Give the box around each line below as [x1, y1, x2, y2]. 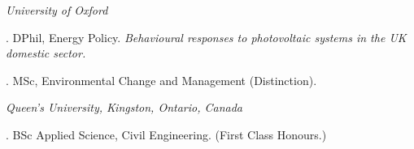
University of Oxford [6, 2, 108, 18]
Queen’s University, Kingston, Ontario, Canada [6, 99, 242, 116]
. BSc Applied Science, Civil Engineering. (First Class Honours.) [6, 126, 327, 143]
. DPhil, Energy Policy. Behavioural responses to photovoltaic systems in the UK [6, 28, 407, 45]
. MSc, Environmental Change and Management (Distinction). [6, 71, 317, 88]
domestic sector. [6, 45, 86, 62]
